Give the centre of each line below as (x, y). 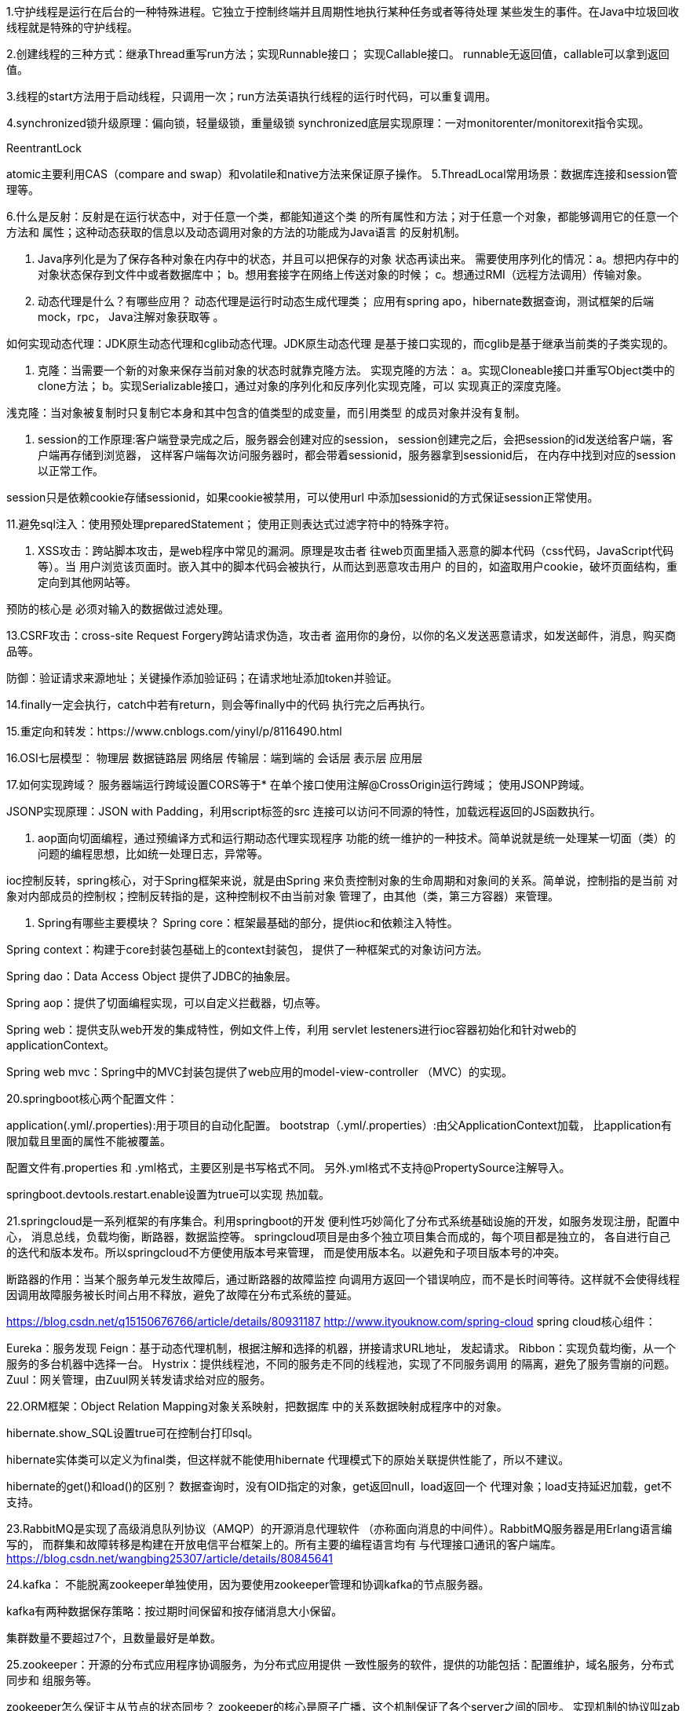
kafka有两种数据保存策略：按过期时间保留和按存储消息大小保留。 (175, 1611)
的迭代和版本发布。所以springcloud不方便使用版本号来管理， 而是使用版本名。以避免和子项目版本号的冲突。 (286, 1252)
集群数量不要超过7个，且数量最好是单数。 (114, 1638)
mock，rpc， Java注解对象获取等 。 (131, 317)
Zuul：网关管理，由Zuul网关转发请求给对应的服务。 (139, 1379)
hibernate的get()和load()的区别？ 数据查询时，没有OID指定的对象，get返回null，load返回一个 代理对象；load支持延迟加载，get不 (339, 1486)
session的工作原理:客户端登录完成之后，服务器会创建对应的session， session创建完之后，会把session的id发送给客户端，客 (356, 439)
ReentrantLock (44, 148)
